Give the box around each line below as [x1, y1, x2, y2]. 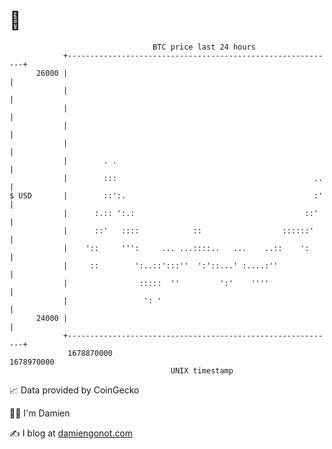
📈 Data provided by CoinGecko [9, 384, 140, 396]
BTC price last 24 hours [152, 42, 256, 52]
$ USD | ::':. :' [9, 190, 324, 201]
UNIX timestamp [170, 365, 234, 376]
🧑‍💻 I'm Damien [9, 407, 71, 419]
